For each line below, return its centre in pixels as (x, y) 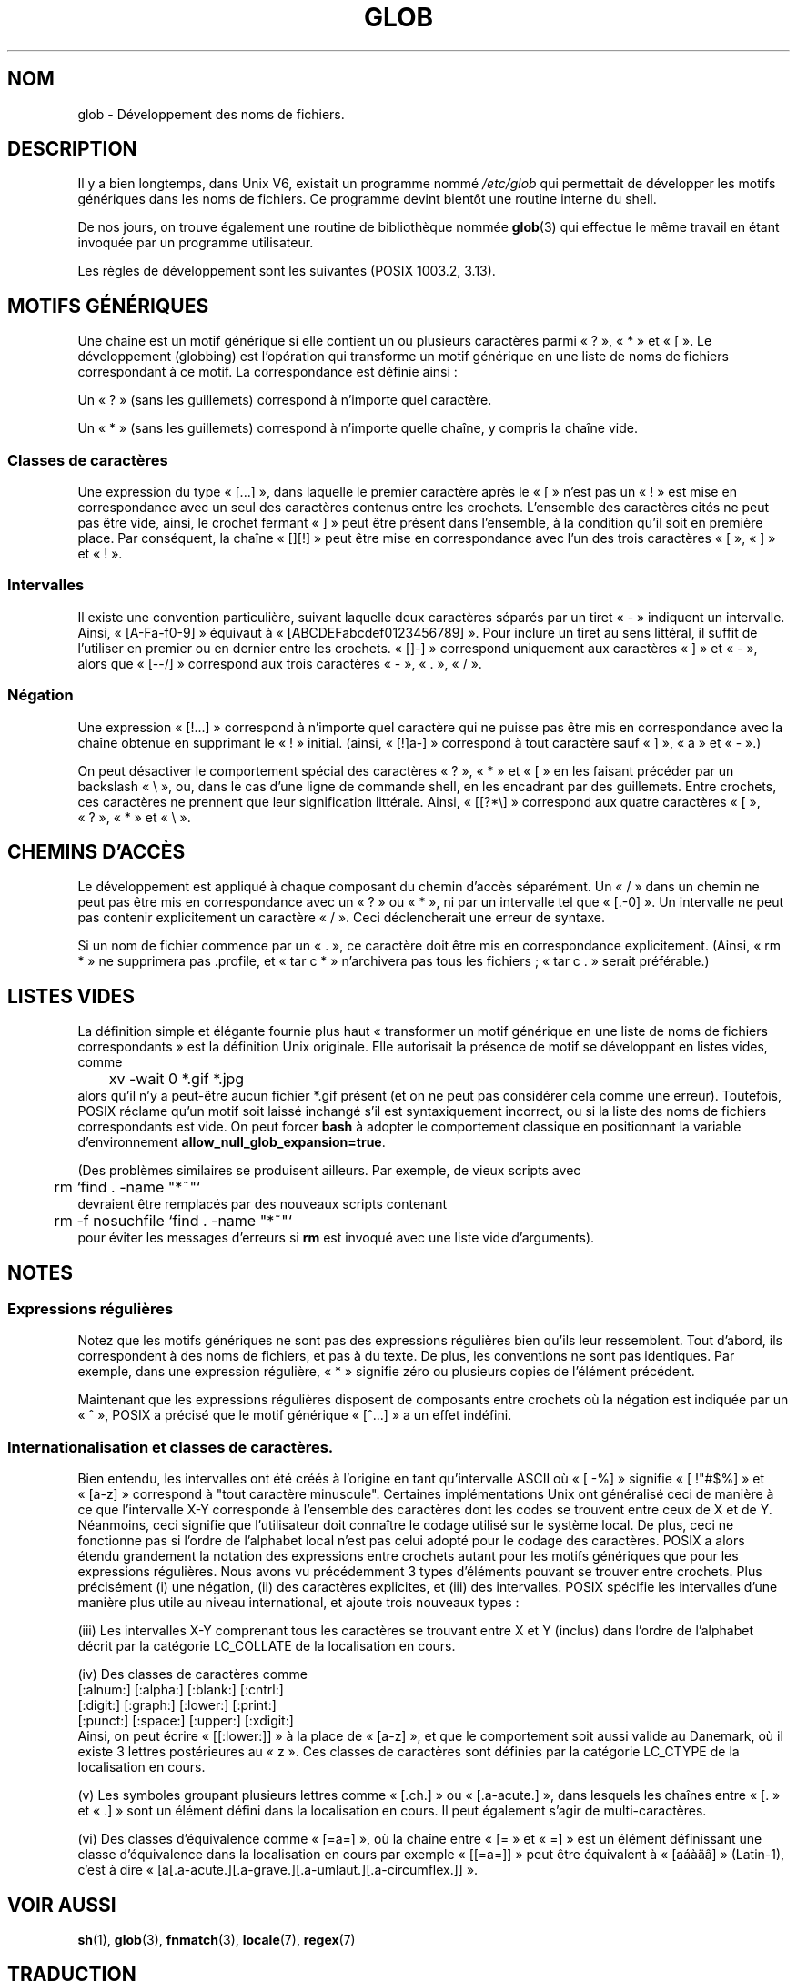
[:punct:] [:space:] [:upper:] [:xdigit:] (186, 1721)
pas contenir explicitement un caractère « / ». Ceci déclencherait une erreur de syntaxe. (342, 918)
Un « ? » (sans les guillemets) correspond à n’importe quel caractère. (285, 400)
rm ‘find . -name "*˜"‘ (127, 1187)
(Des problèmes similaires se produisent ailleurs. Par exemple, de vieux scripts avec (329, 1171)
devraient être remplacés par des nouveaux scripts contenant (262, 1204)
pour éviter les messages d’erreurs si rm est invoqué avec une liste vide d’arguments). (336, 1238)
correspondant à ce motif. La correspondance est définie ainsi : (267, 372)
